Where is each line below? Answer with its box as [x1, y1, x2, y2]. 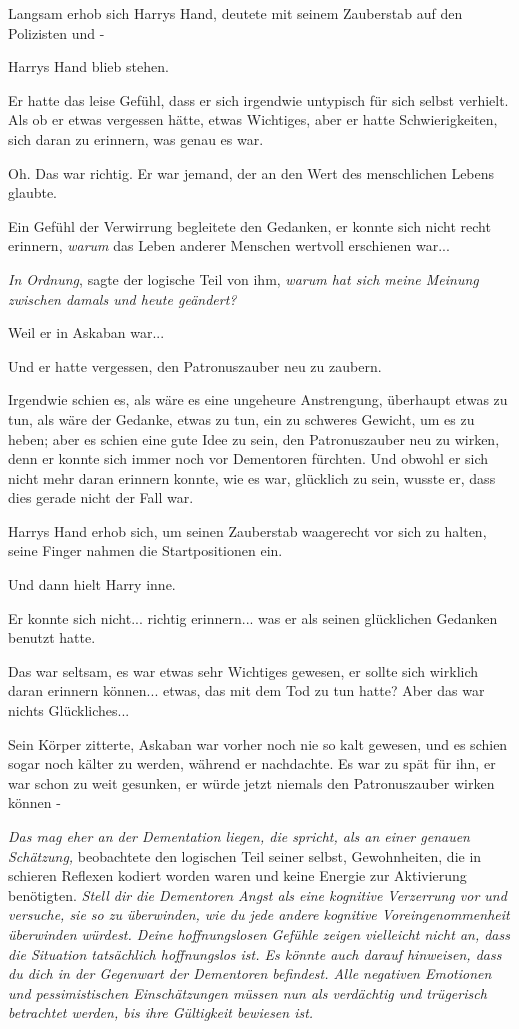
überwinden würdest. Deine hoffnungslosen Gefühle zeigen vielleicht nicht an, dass [8, 923, 510, 944]
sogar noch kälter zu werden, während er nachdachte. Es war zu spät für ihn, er [8, 753, 496, 774]
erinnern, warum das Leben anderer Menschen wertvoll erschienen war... [8, 235, 450, 256]
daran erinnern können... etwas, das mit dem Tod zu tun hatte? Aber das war [8, 680, 485, 701]
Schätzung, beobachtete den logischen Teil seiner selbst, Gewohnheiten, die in [8, 845, 482, 866]
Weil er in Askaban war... [8, 322, 165, 343]
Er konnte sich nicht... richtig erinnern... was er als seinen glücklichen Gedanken [8, 607, 498, 628]
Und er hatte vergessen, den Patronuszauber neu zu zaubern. [8, 355, 382, 376]
